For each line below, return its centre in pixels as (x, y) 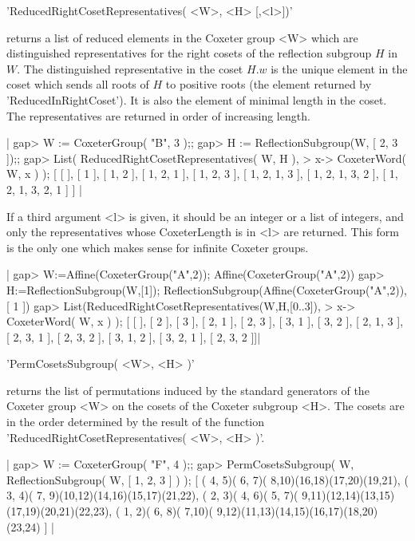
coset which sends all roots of (78, 84)
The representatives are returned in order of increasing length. (158, 115)
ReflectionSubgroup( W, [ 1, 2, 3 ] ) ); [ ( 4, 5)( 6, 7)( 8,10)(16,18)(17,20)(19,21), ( (207, 479)
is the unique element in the (339, 68)
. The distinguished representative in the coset (130, 68)
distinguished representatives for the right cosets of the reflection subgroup (189, 53)
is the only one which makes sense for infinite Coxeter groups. (158, 247)
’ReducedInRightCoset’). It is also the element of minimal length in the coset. (197, 99)
